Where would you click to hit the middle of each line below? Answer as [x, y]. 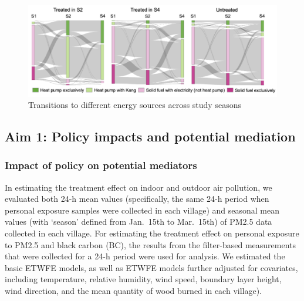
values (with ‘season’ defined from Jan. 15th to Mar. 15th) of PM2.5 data [139, 221]
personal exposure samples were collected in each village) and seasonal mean [142, 210]
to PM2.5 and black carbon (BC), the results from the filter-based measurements [151, 244]
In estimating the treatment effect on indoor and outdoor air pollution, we [139, 187]
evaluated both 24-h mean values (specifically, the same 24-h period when [137, 199]
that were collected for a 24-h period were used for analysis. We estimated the [145, 256]
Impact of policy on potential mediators [101, 165]
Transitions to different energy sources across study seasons [135, 105]
